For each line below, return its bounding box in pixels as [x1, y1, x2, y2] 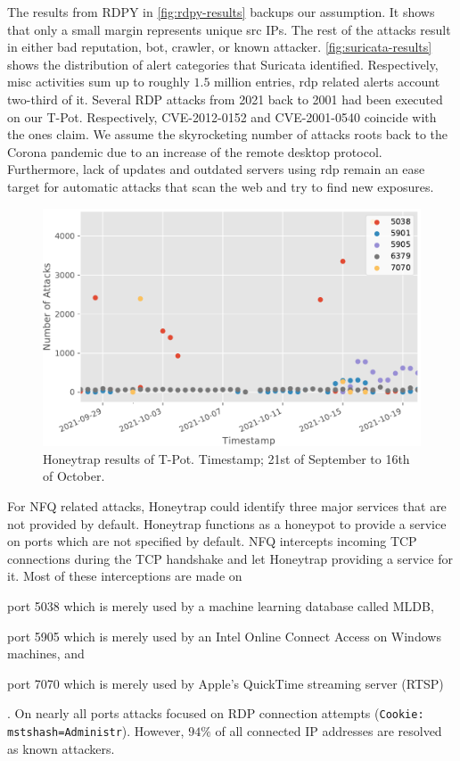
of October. [43, 467, 105, 485]
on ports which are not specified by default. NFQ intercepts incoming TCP [7, 532, 417, 550]
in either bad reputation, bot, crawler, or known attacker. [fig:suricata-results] [7, 37, 432, 56]
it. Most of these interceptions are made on [7, 567, 242, 585]
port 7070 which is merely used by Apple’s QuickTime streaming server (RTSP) [7, 674, 444, 692]
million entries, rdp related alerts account [214, 72, 440, 91]
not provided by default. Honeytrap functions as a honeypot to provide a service [7, 514, 447, 533]
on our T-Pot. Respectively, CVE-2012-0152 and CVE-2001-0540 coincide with [7, 107, 437, 126]
